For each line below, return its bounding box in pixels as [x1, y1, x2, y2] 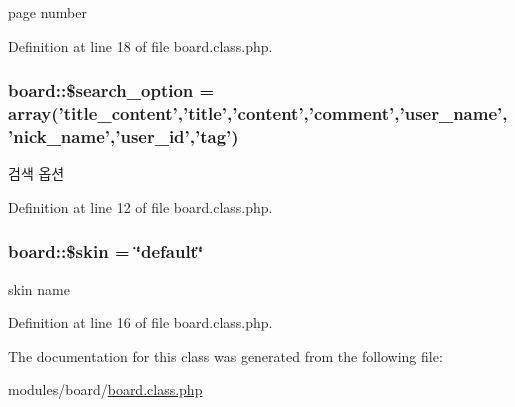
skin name [8, 278, 70, 299]
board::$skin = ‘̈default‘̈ [8, 239, 204, 264]
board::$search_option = [8, 78, 215, 103]
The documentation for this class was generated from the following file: [8, 345, 443, 366]
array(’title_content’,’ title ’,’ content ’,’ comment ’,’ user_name [8, 101, 498, 126]
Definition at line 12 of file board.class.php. [8, 196, 273, 217]
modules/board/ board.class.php [8, 379, 203, 400]
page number [8, 2, 87, 22]
